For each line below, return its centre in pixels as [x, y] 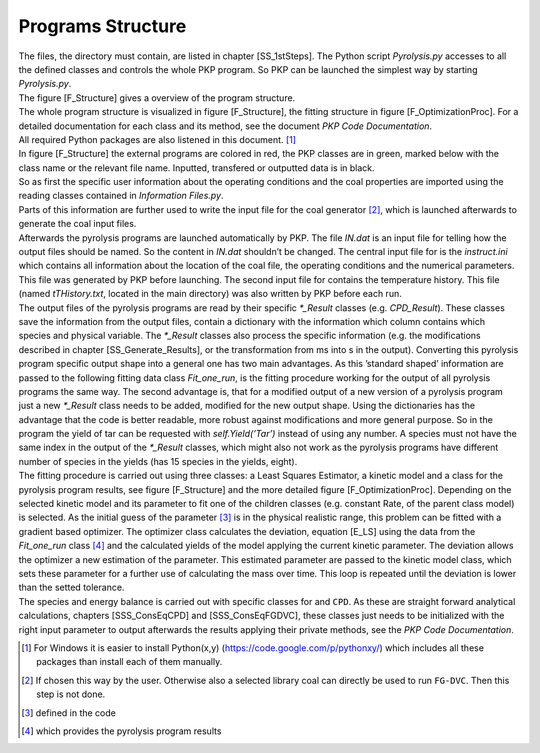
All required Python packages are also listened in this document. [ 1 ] [157, 139]
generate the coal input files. [77, 224]
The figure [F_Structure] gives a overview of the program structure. [157, 97]
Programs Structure [102, 26]
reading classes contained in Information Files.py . [121, 196]
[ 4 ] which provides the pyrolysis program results [121, 731]
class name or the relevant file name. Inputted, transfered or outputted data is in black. [196, 167]
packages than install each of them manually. [129, 662]
